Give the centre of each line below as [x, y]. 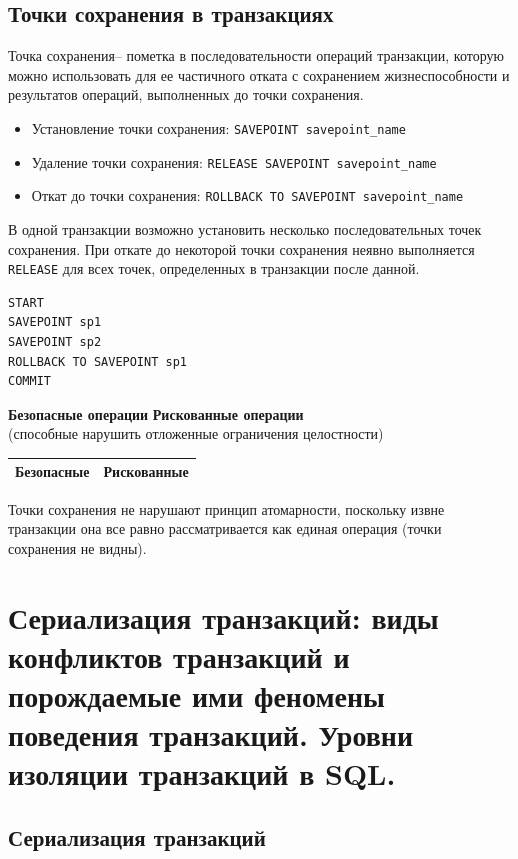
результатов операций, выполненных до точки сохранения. [186, 94]
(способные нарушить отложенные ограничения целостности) [196, 433]
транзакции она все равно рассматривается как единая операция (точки [225, 528]
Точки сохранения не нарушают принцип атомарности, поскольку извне [226, 508]
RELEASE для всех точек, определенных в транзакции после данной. [214, 268]
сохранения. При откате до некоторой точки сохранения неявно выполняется [241, 248]
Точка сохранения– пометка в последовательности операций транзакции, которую [256, 55]
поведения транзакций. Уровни [211, 734]
